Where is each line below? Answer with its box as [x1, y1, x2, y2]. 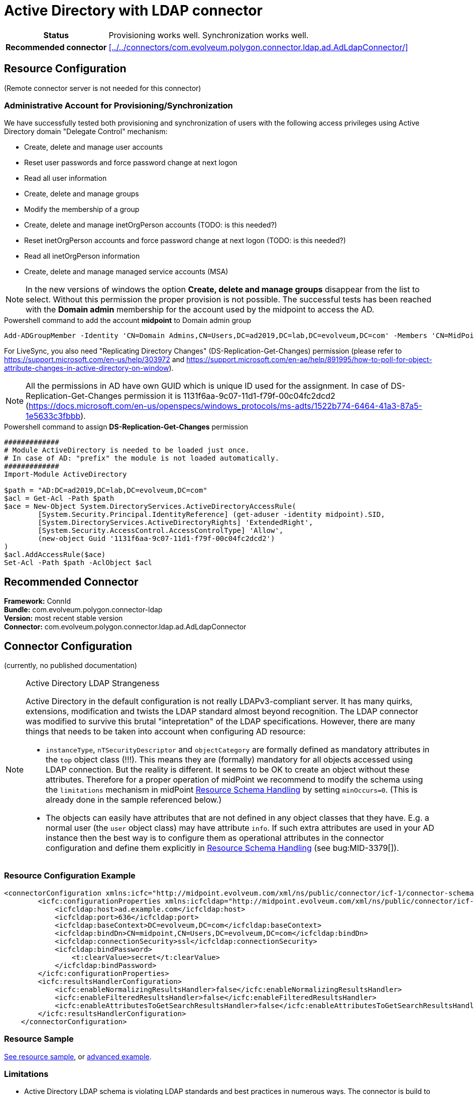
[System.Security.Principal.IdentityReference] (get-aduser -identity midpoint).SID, [38, 510, 385, 519]
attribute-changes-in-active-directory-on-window [4, 364, 169, 373]
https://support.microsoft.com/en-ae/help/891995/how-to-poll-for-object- [186, 355, 432, 364]
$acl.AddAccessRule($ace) [4, 551, 106, 559]
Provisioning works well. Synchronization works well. [108, 30, 309, 40]
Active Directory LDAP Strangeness [26, 678, 160, 689]
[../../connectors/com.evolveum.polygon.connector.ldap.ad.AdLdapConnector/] [108, 42, 408, 52]
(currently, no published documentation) [4, 661, 137, 670]
